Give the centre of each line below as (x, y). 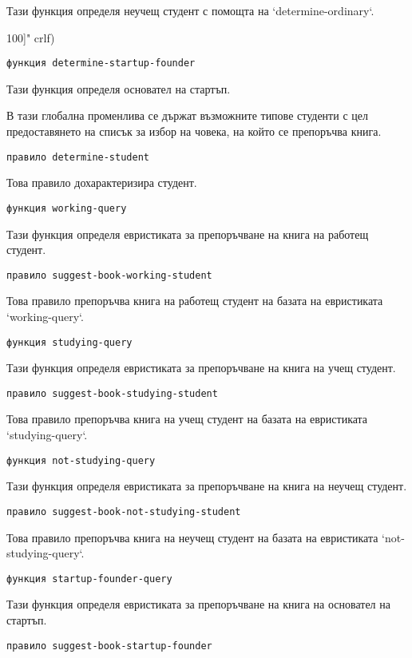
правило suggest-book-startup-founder (109, 646)
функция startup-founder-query (89, 579)
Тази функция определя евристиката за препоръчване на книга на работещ (188, 234)
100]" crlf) (31, 37)
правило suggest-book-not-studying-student (124, 511)
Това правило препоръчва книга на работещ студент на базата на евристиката (195, 301)
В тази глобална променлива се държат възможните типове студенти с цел (187, 115)
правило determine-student (78, 157)
